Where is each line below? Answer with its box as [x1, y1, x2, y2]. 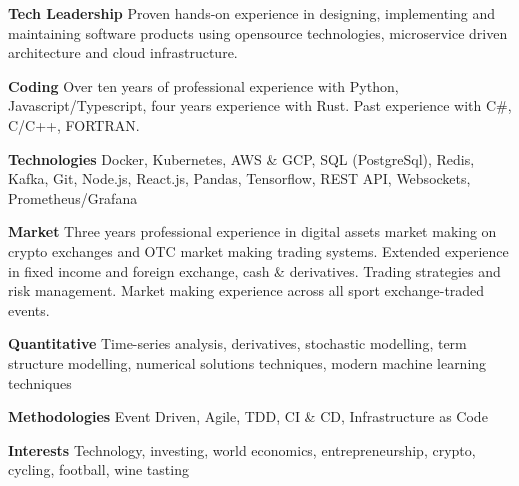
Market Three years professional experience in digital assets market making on [8, 221, 497, 242]
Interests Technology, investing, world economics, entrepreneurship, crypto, [8, 439, 476, 460]
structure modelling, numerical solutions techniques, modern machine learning [8, 352, 487, 373]
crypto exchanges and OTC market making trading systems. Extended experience [8, 240, 509, 261]
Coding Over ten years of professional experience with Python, [8, 75, 399, 96]
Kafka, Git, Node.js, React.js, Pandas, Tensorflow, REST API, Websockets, [8, 168, 471, 189]
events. [8, 299, 50, 320]
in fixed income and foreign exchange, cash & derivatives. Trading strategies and [8, 260, 501, 281]
